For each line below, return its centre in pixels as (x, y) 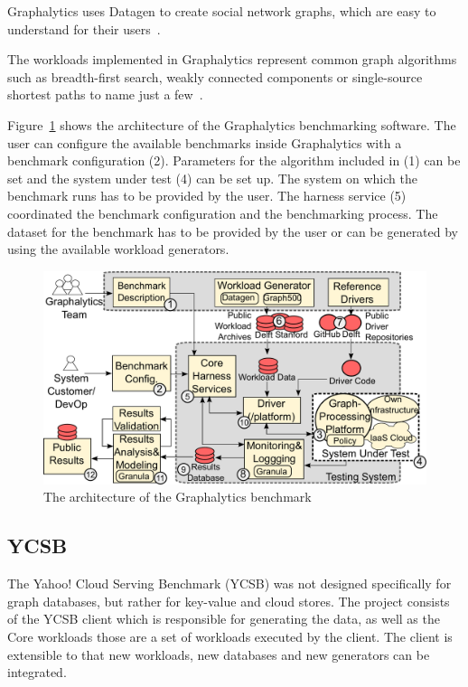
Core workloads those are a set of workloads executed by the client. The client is (230, 636)
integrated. (37, 672)
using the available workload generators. (118, 249)
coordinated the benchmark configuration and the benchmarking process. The (223, 213)
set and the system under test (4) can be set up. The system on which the (212, 178)
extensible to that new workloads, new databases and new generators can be (219, 654)
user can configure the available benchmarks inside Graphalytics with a (205, 142)
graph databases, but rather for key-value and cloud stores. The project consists (229, 601)
